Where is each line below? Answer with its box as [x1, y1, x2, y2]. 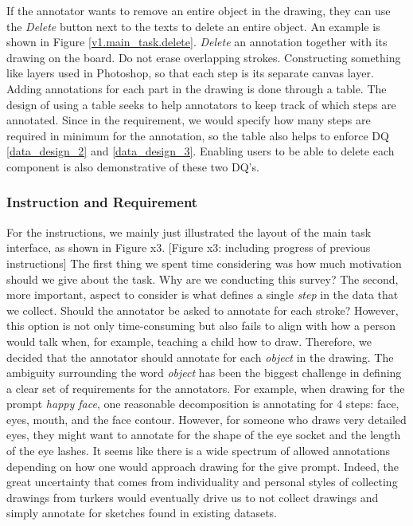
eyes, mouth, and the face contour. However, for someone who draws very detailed [6, 410, 407, 427]
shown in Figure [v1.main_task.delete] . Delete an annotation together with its [6, 33, 388, 50]
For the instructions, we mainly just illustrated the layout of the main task [6, 223, 372, 240]
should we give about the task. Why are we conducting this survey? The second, [6, 270, 399, 287]
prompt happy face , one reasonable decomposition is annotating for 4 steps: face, [6, 395, 399, 412]
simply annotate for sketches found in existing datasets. [6, 504, 278, 521]
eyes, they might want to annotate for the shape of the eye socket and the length [6, 426, 401, 443]
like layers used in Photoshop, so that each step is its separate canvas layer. [6, 65, 374, 81]
